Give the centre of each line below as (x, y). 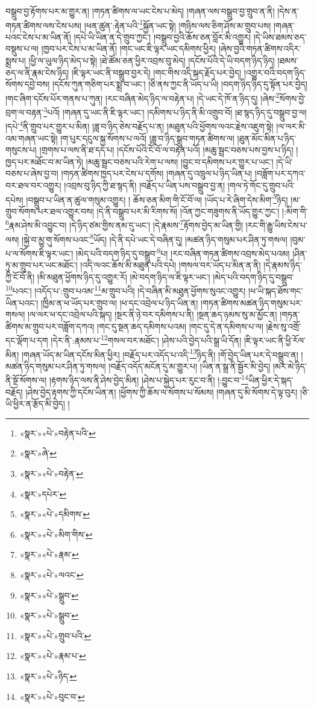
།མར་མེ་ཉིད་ (290, 366)
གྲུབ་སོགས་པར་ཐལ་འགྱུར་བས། (50, 211)
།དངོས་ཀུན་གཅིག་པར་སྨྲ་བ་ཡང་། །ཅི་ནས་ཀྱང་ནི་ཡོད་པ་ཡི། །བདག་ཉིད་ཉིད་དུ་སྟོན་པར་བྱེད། (180, 84)
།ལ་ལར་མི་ (291, 126)
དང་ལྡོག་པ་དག (27, 340)
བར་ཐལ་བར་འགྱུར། (33, 185)
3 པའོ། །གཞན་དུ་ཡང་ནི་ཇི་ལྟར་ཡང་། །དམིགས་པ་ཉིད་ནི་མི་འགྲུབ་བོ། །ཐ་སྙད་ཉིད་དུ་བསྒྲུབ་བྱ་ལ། (175, 111)
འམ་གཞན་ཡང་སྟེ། (32, 138)
